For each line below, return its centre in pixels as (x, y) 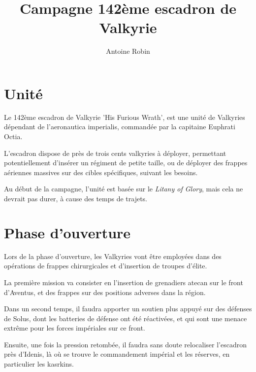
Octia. (13, 136)
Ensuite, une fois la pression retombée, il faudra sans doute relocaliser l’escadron (125, 344)
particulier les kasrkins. (39, 364)
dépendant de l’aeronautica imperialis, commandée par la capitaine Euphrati (120, 127)
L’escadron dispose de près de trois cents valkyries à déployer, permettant (115, 153)
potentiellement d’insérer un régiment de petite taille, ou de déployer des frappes (126, 163)
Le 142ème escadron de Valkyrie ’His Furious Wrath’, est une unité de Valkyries (125, 117)
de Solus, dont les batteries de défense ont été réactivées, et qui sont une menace (126, 318)
